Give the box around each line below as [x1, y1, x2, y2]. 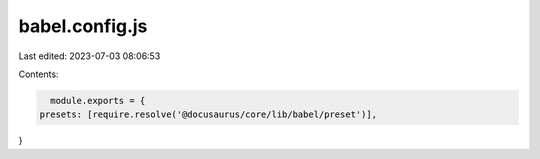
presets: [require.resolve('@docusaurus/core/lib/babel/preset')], [39, 109, 378, 120]
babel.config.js [18, 15, 148, 37]
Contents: [18, 68, 59, 80]
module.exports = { [50, 95, 146, 106]
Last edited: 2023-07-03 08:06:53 [18, 50, 161, 62]
